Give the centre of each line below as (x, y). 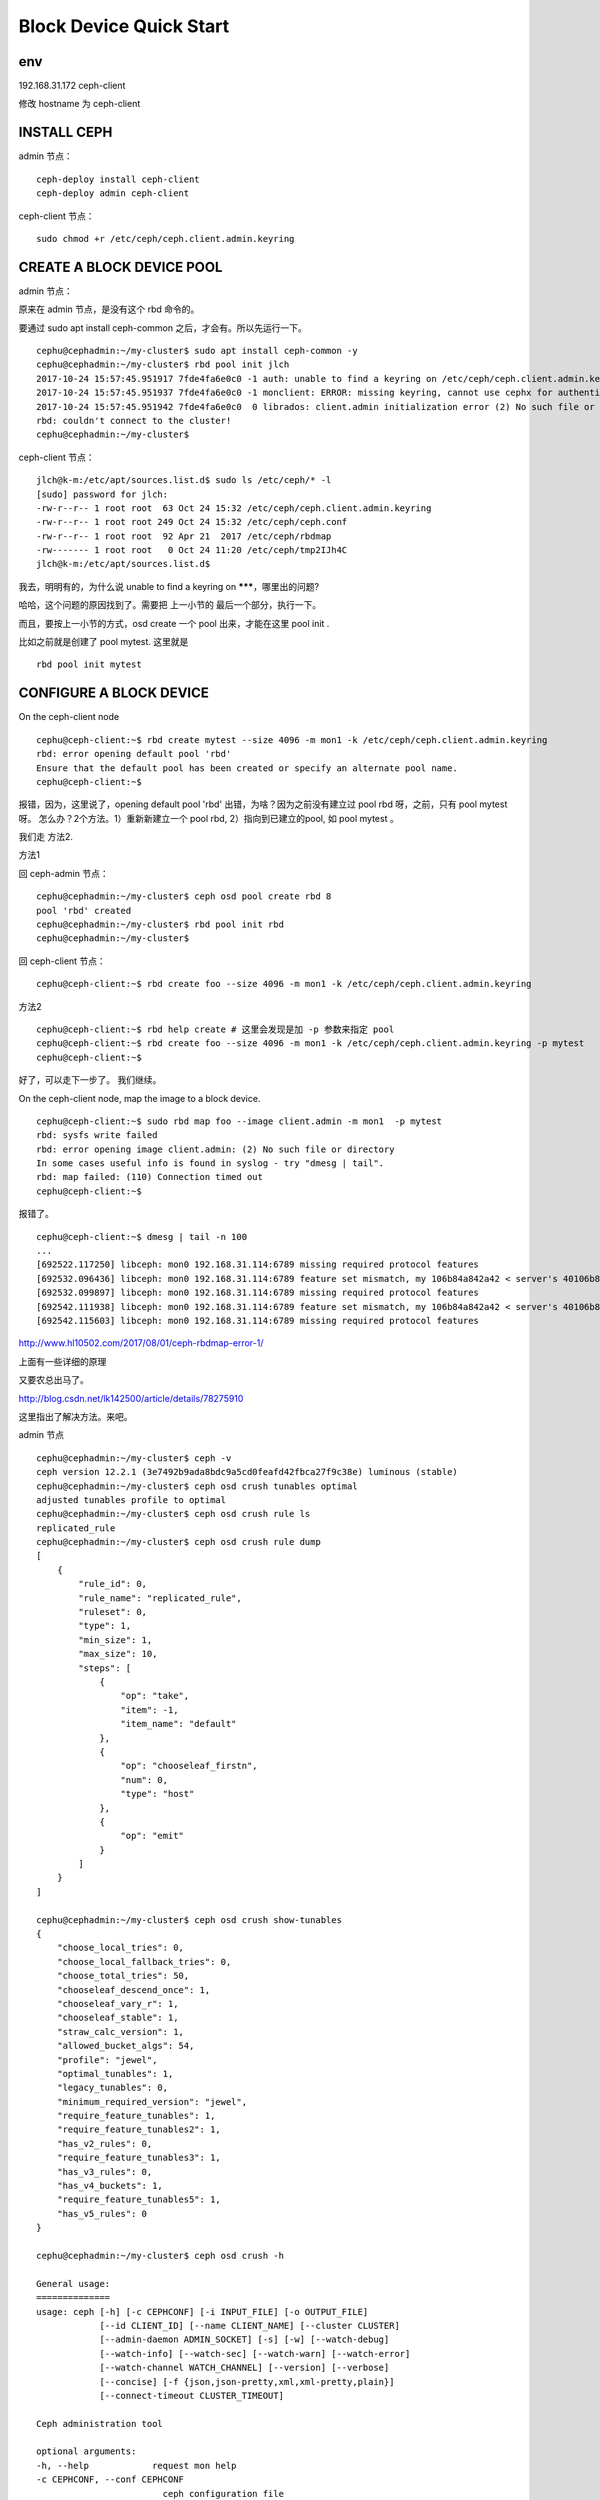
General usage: (73, 2283)
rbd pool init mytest (89, 664)
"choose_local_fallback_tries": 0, (144, 1961)
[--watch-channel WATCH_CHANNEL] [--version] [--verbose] (244, 2368)
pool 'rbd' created (84, 910)
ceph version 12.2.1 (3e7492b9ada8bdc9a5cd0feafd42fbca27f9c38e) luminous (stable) (247, 1472)
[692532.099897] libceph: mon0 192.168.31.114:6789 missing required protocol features (258, 1293)
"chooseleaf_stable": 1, (117, 2018)
